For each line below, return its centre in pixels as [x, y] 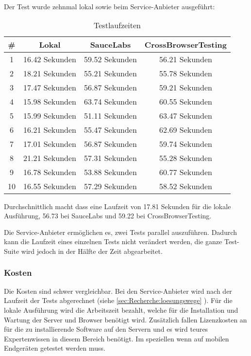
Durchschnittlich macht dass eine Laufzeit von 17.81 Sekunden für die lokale [117, 206]
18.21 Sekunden [50, 73]
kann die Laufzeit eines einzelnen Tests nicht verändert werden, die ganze [113, 241]
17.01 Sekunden [50, 143]
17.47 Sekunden [50, 87]
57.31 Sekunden [110, 158]
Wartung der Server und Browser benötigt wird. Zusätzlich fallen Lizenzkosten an [125, 319]
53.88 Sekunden [110, 172]
